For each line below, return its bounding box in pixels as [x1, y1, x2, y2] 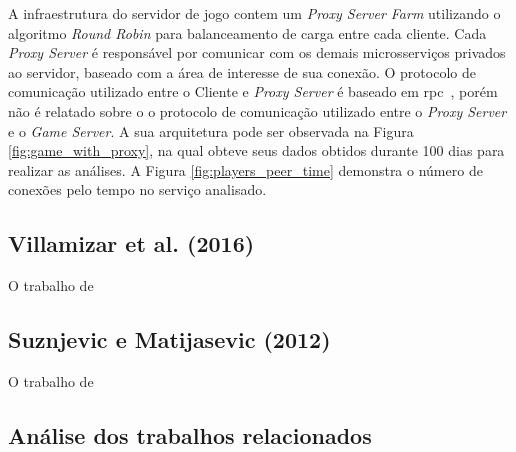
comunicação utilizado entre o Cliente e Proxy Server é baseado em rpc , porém [8, 81, 498, 102]
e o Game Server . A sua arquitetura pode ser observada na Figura [8, 120, 414, 141]
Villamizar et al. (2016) [8, 228, 255, 259]
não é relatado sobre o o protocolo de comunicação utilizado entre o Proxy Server [8, 100, 507, 121]
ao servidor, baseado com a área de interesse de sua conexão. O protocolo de [8, 61, 476, 82]
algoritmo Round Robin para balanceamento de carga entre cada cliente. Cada [8, 22, 487, 43]
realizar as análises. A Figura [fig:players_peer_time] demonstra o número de [8, 159, 483, 180]
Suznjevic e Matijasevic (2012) [8, 324, 331, 355]
